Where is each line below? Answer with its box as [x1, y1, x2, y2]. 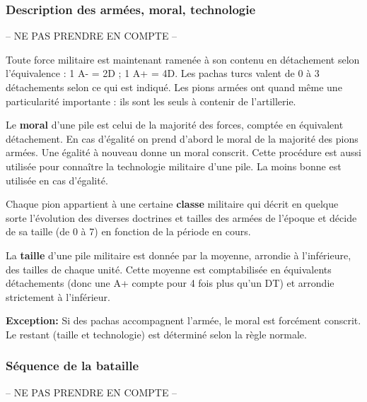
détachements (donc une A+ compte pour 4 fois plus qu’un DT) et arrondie [6, 276, 334, 290]
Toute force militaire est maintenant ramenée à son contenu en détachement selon [6, 52, 360, 66]
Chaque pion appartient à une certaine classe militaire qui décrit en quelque [6, 196, 339, 211]
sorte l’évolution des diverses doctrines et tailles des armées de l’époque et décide [6, 210, 357, 225]
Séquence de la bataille [6, 357, 139, 374]
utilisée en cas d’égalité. [6, 172, 108, 187]
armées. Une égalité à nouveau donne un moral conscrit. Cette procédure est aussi [6, 145, 361, 160]
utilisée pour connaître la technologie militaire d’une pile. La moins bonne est [6, 158, 342, 173]
